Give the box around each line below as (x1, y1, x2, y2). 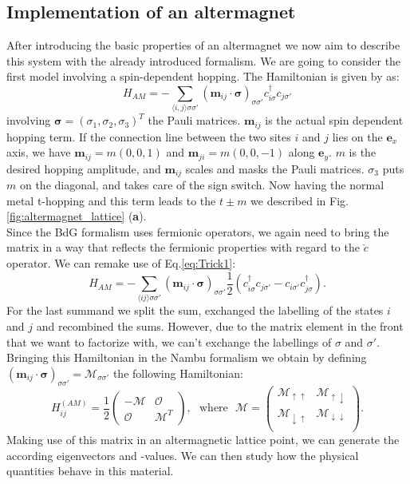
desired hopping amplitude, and (6, 160, 161, 177)
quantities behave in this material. (6, 462, 174, 479)
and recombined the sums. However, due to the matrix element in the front (36, 318, 404, 335)
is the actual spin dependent (265, 112, 404, 129)
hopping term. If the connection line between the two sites (6, 128, 291, 145)
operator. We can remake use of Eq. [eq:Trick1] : (6, 255, 236, 272)
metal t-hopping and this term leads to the (6, 192, 216, 208)
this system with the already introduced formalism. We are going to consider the (6, 52, 401, 69)
